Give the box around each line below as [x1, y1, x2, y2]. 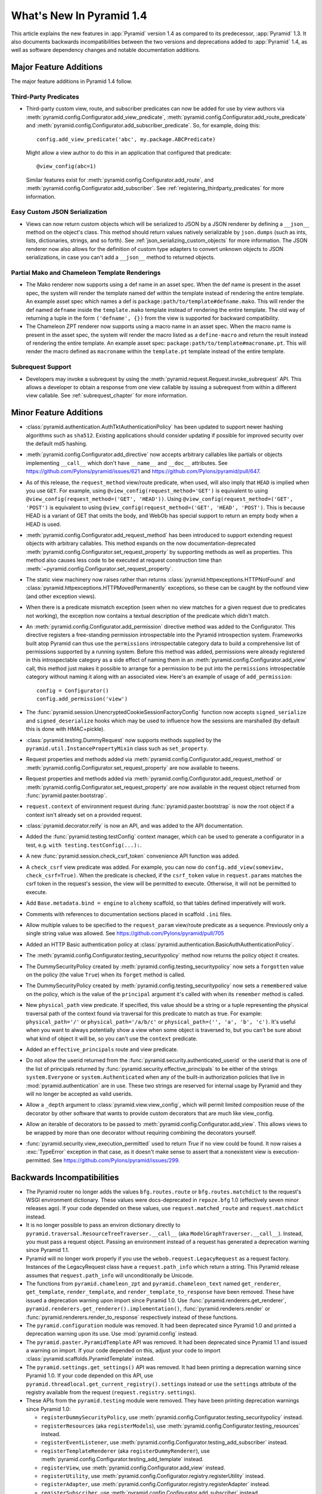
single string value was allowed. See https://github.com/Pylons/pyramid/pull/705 [26, 930, 225, 937]
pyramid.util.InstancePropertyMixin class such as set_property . [26, 745, 209, 752]
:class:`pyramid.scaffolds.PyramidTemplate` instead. [26, 1355, 155, 1363]
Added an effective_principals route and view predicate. [26, 1046, 178, 1053]
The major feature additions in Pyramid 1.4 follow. [11, 78, 132, 85]
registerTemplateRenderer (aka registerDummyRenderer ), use [41, 1447, 210, 1455]
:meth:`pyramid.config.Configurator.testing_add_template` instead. [41, 1456, 204, 1463]
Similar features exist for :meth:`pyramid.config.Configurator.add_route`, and [26, 176, 214, 183]
